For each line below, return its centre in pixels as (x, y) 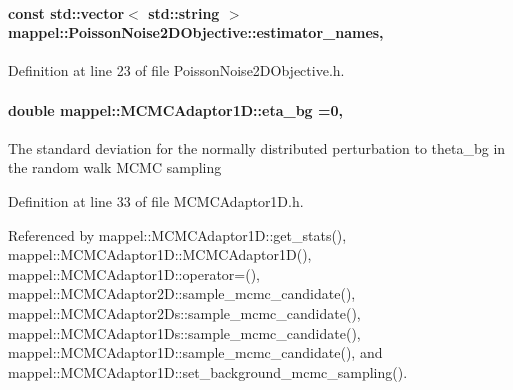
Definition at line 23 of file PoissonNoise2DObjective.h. (176, 70)
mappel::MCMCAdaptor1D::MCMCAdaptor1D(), (160, 254)
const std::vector (66, 12)
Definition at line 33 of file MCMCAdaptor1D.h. (156, 200)
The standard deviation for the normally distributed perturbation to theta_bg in (257, 147)
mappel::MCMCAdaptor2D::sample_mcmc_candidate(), (182, 293)
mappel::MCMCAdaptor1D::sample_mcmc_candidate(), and (195, 352)
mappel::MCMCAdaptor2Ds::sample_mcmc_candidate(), (184, 312)
